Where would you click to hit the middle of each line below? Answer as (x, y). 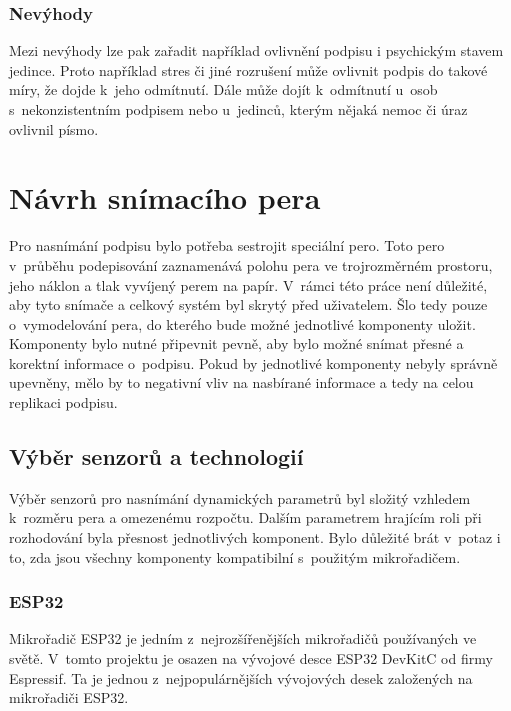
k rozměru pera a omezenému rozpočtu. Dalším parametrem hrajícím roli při (245, 517)
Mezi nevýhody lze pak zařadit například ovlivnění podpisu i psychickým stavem (256, 50)
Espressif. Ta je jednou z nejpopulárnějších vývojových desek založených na (241, 677)
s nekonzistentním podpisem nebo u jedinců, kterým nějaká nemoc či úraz (238, 109)
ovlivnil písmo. (54, 128)
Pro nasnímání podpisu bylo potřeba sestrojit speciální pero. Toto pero (227, 245)
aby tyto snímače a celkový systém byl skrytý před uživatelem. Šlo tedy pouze (248, 304)
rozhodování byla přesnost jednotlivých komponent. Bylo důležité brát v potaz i (255, 537)
